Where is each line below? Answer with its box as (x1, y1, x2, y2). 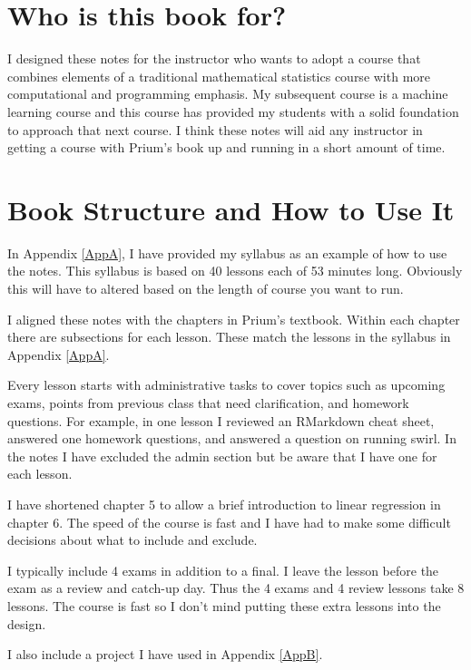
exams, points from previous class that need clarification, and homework (7, 393, 409, 412)
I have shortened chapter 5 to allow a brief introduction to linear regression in (7, 494, 441, 513)
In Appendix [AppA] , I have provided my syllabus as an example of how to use (7, 243, 447, 262)
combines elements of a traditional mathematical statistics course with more (7, 66, 431, 85)
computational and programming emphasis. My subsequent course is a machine (7, 84, 448, 103)
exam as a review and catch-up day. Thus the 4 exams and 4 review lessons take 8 (7, 578, 465, 597)
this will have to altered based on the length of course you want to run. (7, 279, 404, 297)
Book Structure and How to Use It (7, 190, 455, 228)
